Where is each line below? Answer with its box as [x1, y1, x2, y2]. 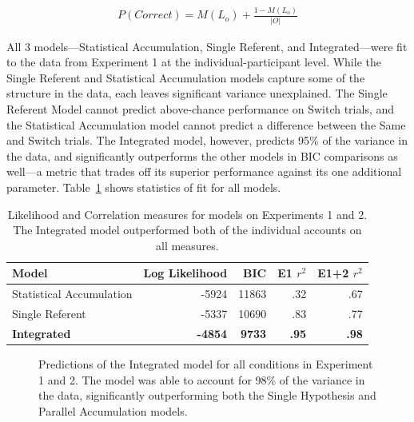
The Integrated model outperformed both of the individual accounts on [13, 221, 362, 238]
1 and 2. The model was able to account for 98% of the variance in [38, 371, 365, 388]
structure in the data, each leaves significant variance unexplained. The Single [6, 85, 388, 102]
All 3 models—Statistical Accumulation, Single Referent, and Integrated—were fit [6, 38, 408, 54]
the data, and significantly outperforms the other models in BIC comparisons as [6, 147, 398, 164]
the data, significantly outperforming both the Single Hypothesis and [38, 387, 376, 404]
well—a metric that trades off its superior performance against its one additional [6, 163, 402, 180]
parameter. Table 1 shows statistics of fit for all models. [6, 179, 281, 195]
